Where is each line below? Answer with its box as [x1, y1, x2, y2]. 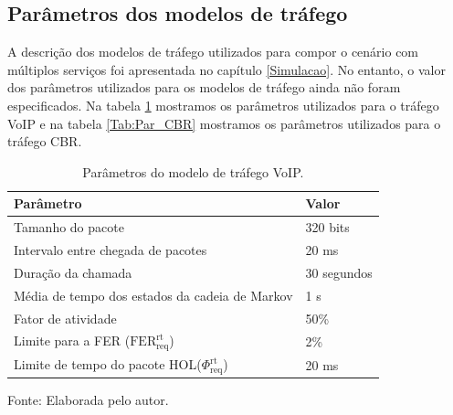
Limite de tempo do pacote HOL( [14, 355, 202, 374]
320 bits [305, 218, 350, 237]
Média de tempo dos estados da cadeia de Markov [14, 285, 293, 304]
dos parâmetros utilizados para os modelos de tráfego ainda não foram [7, 78, 401, 97]
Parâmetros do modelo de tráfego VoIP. [82, 162, 304, 181]
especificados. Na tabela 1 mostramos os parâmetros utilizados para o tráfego [7, 95, 439, 114]
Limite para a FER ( [14, 331, 131, 350]
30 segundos [305, 262, 373, 282]
